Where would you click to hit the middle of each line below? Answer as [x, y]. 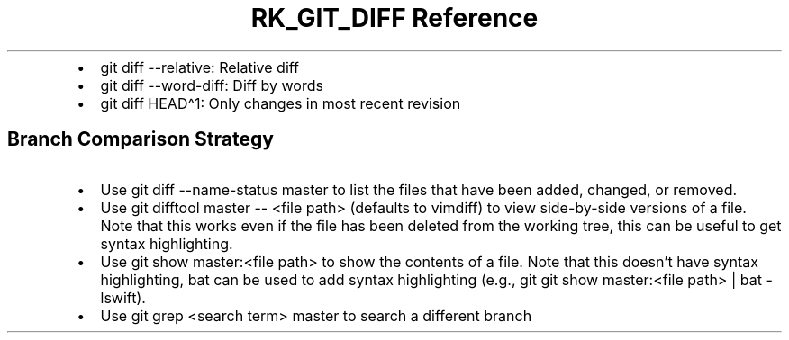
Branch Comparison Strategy [141, 139]
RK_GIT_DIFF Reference [394, 18]
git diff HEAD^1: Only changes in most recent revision [281, 103]
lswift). [123, 297]
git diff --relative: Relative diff [200, 67]
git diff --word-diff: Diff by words [212, 85]
